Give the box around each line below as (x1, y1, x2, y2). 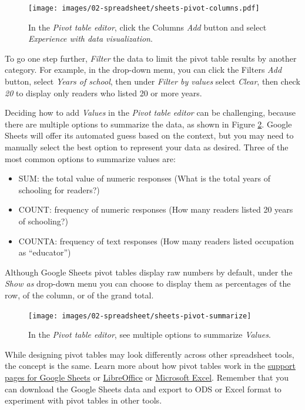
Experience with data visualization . (28, 32, 153, 45)
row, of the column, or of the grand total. (5, 288, 154, 301)
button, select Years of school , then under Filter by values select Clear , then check (5, 75, 300, 88)
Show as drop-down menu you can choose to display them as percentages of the (5, 277, 291, 290)
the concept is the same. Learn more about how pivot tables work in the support (5, 359, 296, 372)
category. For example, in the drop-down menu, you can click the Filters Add (5, 63, 282, 76)
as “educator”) (18, 246, 71, 258)
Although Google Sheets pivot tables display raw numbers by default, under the (5, 266, 293, 278)
